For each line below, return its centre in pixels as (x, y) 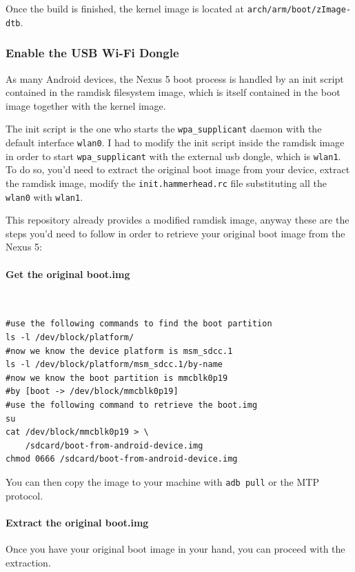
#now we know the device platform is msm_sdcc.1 (119, 351)
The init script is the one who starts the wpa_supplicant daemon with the (164, 129)
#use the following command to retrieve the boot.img (132, 405)
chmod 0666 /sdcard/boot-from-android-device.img (122, 459)
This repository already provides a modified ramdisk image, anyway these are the (177, 220)
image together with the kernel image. (86, 105)
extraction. (28, 562)
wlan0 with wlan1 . (44, 196)
